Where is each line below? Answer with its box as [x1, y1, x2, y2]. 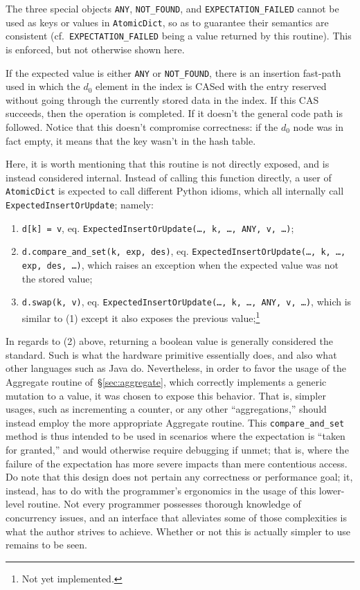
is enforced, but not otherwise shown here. [6, 42, 185, 56]
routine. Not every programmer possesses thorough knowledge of [27, 497, 301, 511]
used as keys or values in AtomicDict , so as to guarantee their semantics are [6, 15, 329, 29]
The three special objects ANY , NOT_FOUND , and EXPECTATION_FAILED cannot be [6, 1, 339, 15]
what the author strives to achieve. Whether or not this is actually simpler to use [6, 524, 351, 538]
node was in [293, 120, 343, 134]
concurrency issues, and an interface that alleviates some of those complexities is [6, 510, 348, 524]
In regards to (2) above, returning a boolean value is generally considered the [6, 334, 333, 348]
